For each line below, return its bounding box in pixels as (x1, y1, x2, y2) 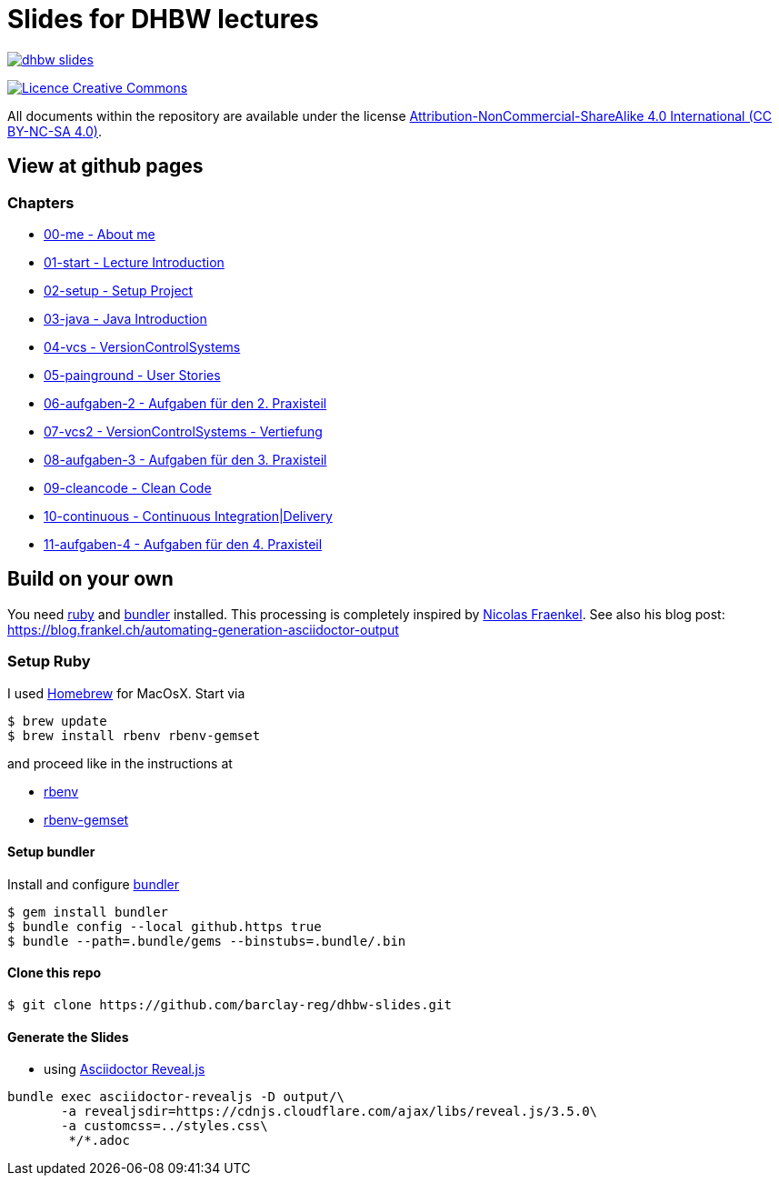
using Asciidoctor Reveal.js (44, 1061, 205, 1078)
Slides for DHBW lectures (7, 4, 319, 35)
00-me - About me (44, 226, 155, 242)
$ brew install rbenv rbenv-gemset (7, 727, 261, 743)
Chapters (7, 193, 75, 212)
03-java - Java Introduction (44, 310, 207, 326)
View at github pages (7, 155, 204, 178)
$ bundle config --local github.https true (7, 918, 322, 934)
